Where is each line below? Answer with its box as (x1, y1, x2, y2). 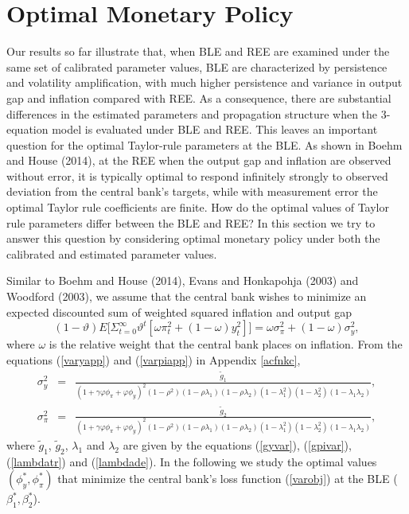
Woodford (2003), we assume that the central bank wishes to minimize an (6, 288, 367, 305)
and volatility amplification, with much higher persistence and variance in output (6, 74, 403, 91)
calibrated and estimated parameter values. (6, 245, 217, 262)
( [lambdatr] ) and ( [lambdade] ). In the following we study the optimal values (6, 453, 377, 469)
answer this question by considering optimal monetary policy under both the (6, 230, 380, 247)
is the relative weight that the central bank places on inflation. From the (49, 336, 403, 352)
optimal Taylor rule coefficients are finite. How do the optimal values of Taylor (6, 199, 389, 216)
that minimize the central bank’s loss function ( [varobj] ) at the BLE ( (57, 470, 398, 487)
